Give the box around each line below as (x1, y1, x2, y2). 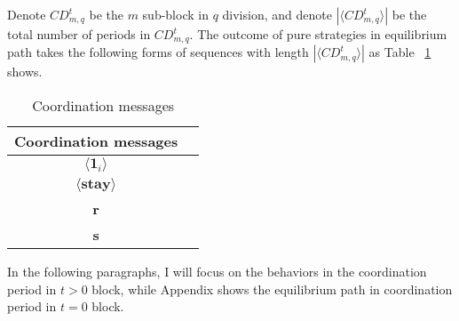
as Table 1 (368, 43, 431, 61)
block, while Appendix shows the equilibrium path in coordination (91, 279, 453, 298)
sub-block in (142, 5, 209, 23)
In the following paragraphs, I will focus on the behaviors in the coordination (7, 262, 427, 281)
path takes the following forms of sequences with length (7, 43, 309, 61)
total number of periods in (7, 25, 151, 43)
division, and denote (222, 5, 332, 23)
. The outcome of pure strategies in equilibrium (189, 25, 447, 43)
